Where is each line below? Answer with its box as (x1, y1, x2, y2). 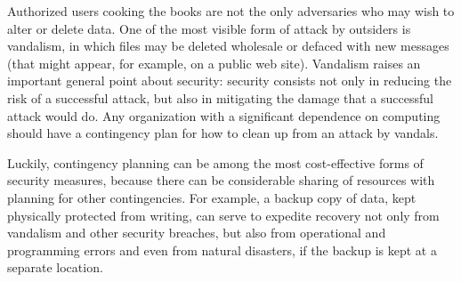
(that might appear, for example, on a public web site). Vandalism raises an (7, 53, 421, 72)
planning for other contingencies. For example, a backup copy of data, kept (7, 188, 417, 206)
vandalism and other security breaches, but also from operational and (7, 223, 386, 242)
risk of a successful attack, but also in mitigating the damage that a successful (7, 88, 433, 107)
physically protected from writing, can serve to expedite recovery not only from (7, 205, 440, 224)
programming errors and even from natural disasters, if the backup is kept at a (7, 240, 437, 259)
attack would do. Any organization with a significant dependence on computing (7, 106, 441, 125)
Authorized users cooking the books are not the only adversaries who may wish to (7, 2, 455, 20)
